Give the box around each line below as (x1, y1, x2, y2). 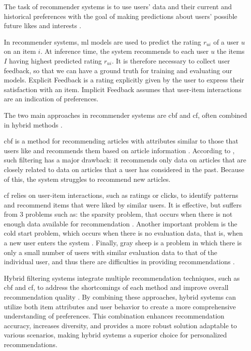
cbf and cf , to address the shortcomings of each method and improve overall (4, 282, 229, 292)
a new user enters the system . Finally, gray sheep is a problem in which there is (4, 238, 242, 248)
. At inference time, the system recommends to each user (40, 46, 209, 56)
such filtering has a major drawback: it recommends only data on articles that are (4, 155, 247, 165)
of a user (213, 36, 239, 47)
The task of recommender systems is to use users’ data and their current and (4, 1, 232, 11)
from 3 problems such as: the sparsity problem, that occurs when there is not (4, 209, 233, 219)
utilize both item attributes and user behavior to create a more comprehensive (4, 301, 236, 311)
